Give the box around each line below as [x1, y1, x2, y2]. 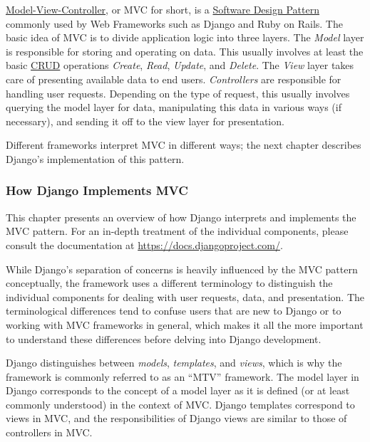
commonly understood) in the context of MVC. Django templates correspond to [6, 396, 355, 411]
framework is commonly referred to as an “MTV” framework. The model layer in [6, 369, 359, 384]
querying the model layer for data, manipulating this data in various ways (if [6, 100, 341, 115]
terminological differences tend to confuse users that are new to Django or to [6, 303, 341, 318]
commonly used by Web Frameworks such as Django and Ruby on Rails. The [6, 16, 343, 31]
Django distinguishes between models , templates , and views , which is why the [6, 355, 342, 370]
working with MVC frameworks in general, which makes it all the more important [6, 317, 364, 332]
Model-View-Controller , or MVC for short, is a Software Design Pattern [6, 2, 319, 16]
